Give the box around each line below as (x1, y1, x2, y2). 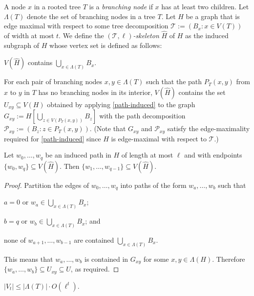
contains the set (178, 87, 226, 97)
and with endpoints (184, 150, 242, 160)
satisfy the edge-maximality (167, 123, 250, 134)
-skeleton (133, 30, 159, 40)
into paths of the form (120, 180, 187, 190)
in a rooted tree (34, 1, 81, 11)
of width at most (4, 30, 54, 40)
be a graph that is (186, 11, 240, 21)
